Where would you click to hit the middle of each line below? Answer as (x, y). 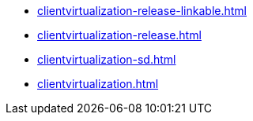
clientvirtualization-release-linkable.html (142, 11)
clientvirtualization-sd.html (107, 59)
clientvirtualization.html (98, 84)
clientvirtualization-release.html (119, 35)
